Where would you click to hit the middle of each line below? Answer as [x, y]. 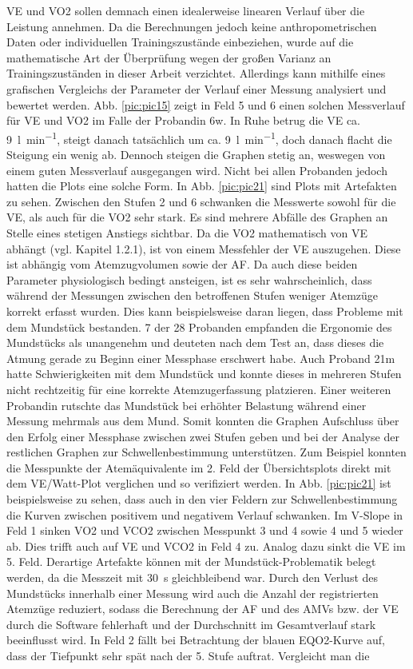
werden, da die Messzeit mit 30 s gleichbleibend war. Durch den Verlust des [193, 577]
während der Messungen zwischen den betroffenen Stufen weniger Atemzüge [193, 295]
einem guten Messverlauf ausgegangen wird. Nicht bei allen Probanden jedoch [197, 170]
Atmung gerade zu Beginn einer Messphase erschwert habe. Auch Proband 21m [201, 358]
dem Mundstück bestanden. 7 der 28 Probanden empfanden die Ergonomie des [199, 327]
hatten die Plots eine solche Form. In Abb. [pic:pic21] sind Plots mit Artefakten [202, 186]
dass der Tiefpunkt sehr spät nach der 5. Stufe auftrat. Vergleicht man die [188, 655]
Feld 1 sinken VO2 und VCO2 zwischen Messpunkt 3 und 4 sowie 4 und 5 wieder [205, 530]
